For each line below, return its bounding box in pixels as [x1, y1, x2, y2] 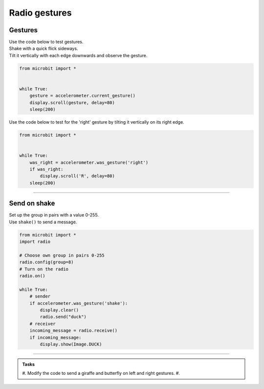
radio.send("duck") [40, 314, 87, 320]
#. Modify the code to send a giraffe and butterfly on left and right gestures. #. [22, 370, 180, 376]
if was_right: [29, 167, 64, 172]
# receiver [29, 321, 56, 326]
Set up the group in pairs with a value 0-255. [9, 212, 99, 218]
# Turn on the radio [19, 266, 68, 272]
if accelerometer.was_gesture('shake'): [29, 301, 128, 306]
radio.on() [19, 273, 45, 279]
